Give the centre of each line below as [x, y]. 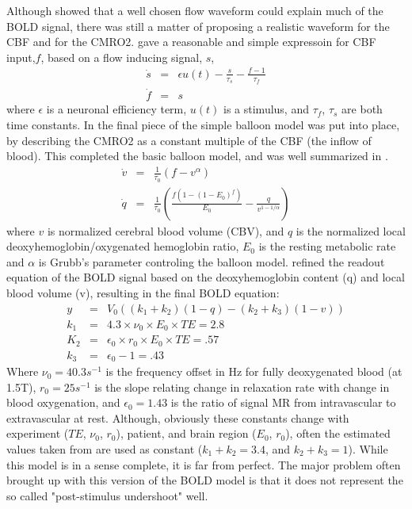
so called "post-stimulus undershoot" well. [107, 495]
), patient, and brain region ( [186, 433]
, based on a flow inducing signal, [122, 57]
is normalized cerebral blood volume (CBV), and [166, 230]
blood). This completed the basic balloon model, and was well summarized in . [197, 156]
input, [21, 57]
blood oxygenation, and [63, 402]
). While [368, 449]
